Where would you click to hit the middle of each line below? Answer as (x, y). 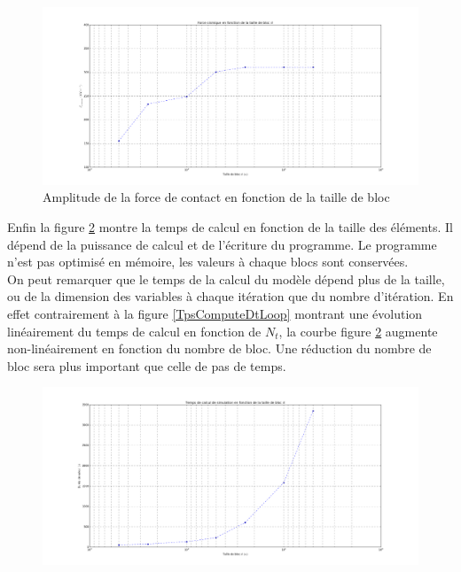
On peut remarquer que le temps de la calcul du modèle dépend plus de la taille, (226, 278)
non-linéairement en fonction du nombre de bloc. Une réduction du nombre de (219, 348)
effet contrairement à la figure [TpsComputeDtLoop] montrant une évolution (215, 313)
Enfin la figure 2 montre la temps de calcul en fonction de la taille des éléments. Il (230, 227)
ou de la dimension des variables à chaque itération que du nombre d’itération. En (230, 296)
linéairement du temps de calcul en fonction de (134, 331)
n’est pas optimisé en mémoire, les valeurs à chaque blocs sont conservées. (208, 262)
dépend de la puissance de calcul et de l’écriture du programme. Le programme (222, 244)
